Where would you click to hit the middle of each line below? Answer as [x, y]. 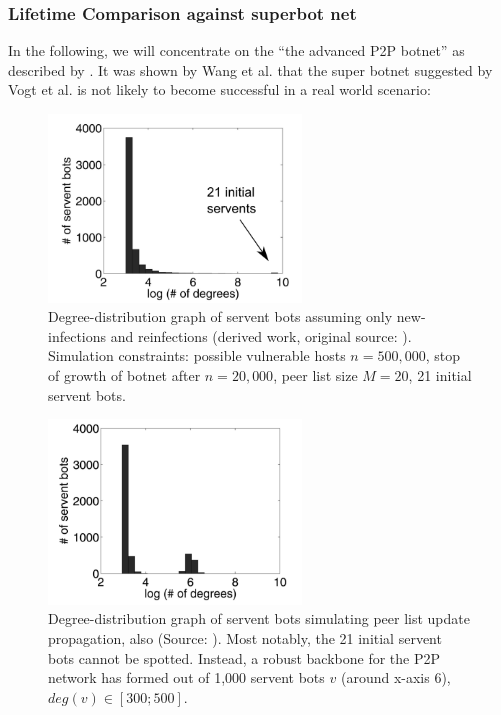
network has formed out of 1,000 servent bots [186, 677]
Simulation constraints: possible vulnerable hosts [197, 355]
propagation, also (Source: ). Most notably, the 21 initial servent [245, 638]
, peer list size [315, 374]
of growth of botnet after [124, 374]
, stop [442, 355]
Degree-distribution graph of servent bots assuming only [220, 316]
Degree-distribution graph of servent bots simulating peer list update [259, 618]
